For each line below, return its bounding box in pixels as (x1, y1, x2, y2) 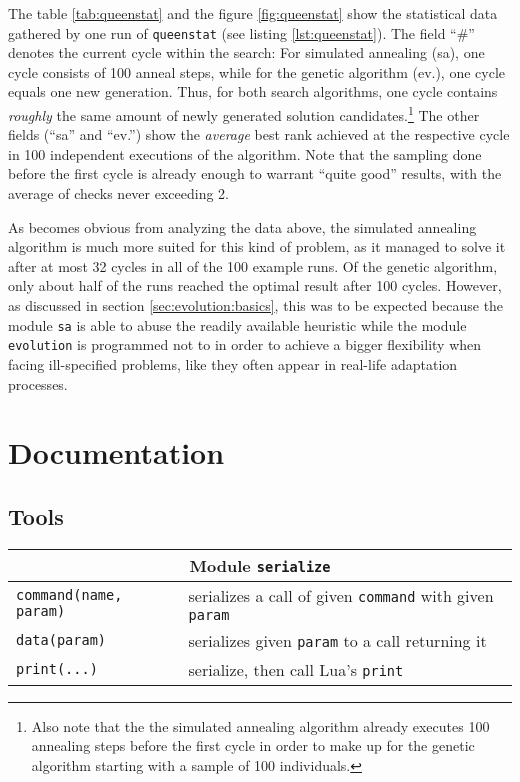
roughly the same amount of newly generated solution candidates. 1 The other (8, 102, 480, 125)
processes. (8, 373, 68, 394)
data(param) (16, 632, 107, 649)
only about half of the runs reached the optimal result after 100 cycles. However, (8, 275, 502, 296)
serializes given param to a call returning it (188, 628, 487, 652)
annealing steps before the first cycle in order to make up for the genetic (31, 735, 475, 756)
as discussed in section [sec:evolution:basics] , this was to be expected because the (8, 295, 504, 316)
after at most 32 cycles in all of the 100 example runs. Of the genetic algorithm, (8, 255, 498, 276)
